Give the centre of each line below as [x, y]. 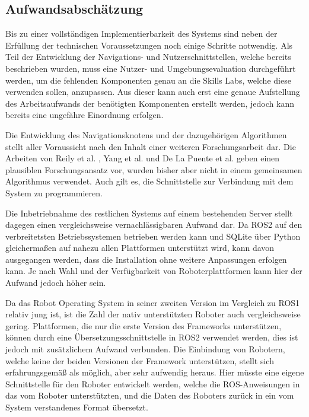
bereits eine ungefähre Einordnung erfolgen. [85, 115]
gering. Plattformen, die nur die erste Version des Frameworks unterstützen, [144, 325]
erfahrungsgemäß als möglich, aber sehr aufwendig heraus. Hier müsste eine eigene [155, 372]
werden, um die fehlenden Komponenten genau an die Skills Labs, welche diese [148, 80]
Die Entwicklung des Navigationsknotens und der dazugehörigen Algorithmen [146, 134]
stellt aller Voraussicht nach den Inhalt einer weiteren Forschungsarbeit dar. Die [151, 146]
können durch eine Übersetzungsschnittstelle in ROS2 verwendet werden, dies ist [152, 337]
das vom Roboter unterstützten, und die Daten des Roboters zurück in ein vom [150, 395]
